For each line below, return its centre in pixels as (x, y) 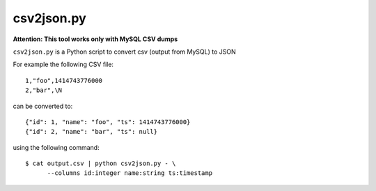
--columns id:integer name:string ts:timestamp (130, 173)
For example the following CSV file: (63, 64)
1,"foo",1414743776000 (64, 81)
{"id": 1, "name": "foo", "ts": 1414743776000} (108, 122)
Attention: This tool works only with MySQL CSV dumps (95, 39)
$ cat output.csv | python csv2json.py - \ (101, 163)
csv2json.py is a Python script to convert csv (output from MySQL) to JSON (124, 52)
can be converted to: (43, 106)
